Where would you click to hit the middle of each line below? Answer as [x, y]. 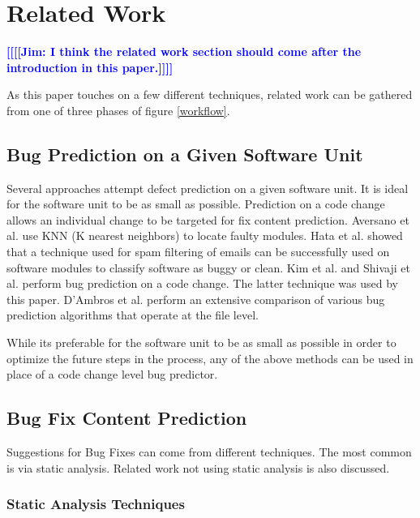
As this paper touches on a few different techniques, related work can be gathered [210, 94]
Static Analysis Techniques [96, 504]
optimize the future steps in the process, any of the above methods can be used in [210, 358]
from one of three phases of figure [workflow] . [118, 110]
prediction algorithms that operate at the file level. [133, 315]
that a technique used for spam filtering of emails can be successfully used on [198, 252]
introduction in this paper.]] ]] [90, 67]
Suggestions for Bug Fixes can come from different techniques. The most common [209, 452]
